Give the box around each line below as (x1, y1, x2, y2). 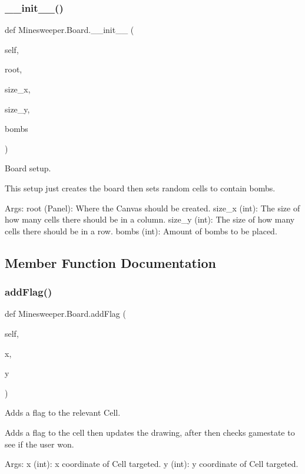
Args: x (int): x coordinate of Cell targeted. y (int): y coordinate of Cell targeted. (5, 458, 299, 470)
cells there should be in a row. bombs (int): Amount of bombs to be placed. (5, 224, 277, 237)
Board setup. (5, 162, 51, 174)
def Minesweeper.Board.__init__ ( (5, 24, 134, 36)
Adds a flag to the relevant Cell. (5, 406, 121, 419)
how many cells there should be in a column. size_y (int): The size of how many (5, 213, 295, 226)
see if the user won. (5, 437, 74, 450)
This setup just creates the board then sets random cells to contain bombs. (5, 181, 276, 194)
